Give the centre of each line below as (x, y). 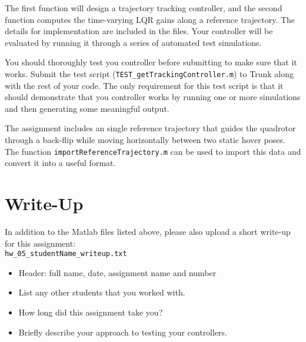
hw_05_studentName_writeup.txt (66, 254)
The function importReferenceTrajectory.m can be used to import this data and (153, 151)
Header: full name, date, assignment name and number (117, 272)
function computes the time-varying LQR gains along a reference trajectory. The (150, 19)
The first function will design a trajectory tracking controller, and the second (144, 8)
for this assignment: (40, 243)
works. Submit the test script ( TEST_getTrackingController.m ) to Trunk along (149, 73)
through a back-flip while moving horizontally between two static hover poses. (145, 140)
